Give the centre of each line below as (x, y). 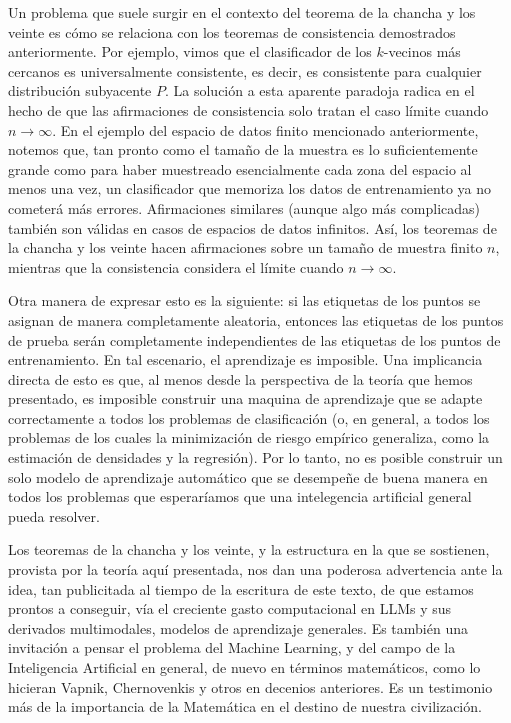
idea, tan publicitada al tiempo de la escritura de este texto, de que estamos (241, 588)
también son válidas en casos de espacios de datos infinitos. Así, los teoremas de (252, 227)
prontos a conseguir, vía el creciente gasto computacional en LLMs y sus (230, 608)
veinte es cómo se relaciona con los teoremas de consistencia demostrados (232, 31)
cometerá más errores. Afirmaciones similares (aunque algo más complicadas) (244, 207)
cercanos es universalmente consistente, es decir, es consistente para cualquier (245, 70)
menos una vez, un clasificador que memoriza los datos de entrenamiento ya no (249, 188)
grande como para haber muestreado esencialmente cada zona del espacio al (240, 168)
